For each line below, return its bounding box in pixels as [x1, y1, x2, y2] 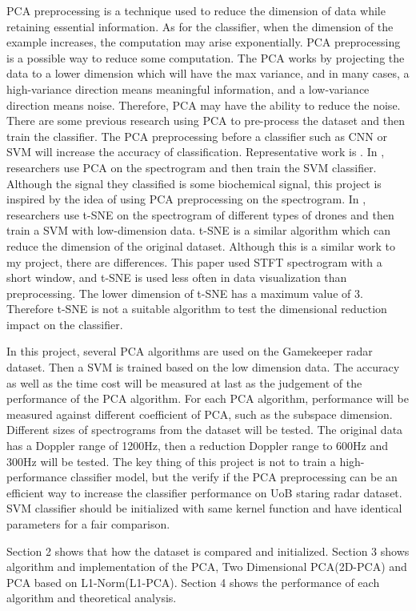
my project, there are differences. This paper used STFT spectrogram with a [6, 253, 382, 270]
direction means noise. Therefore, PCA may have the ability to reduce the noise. [6, 96, 401, 113]
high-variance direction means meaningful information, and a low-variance [6, 80, 370, 97]
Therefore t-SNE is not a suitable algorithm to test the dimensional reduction [6, 300, 387, 317]
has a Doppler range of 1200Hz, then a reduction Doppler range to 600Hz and [6, 437, 389, 454]
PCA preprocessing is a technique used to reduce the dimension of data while [6, 2, 386, 18]
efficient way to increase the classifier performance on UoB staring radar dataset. [6, 484, 402, 500]
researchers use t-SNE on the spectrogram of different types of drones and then [6, 206, 394, 223]
